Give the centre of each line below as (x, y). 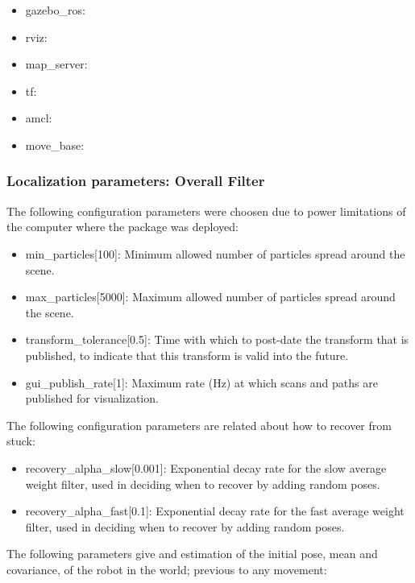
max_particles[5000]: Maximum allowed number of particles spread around (210, 297)
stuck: (21, 441)
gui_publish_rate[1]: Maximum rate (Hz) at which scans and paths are (201, 382)
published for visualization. (92, 398)
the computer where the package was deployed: (122, 227)
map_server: (56, 64)
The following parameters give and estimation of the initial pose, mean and (192, 554)
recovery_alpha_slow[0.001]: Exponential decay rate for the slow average (206, 467)
